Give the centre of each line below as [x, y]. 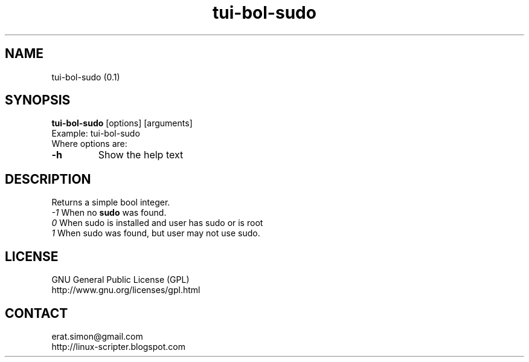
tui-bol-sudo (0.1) [86, 77]
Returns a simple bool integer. [111, 202]
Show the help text [141, 155]
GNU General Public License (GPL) [120, 280]
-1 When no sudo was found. [109, 213]
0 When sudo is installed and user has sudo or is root [157, 223]
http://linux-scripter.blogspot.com [118, 346]
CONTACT [37, 313]
